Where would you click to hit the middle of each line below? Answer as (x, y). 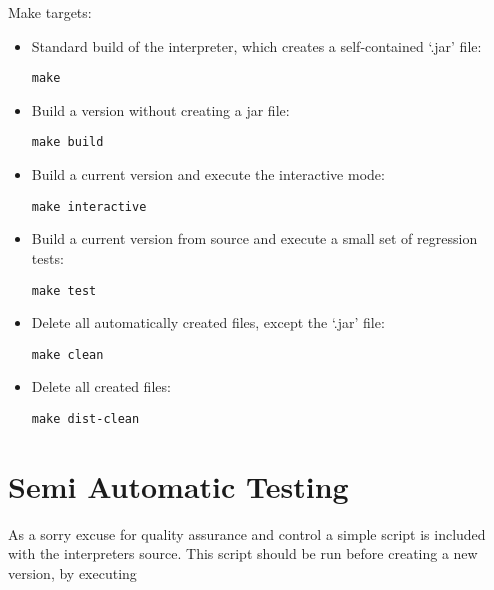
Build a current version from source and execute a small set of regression (254, 238)
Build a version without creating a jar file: (160, 109)
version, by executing (72, 573)
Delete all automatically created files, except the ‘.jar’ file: (208, 322)
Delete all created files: (101, 386)
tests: (47, 257)
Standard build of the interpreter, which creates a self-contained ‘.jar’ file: (256, 45)
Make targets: (50, 12)
